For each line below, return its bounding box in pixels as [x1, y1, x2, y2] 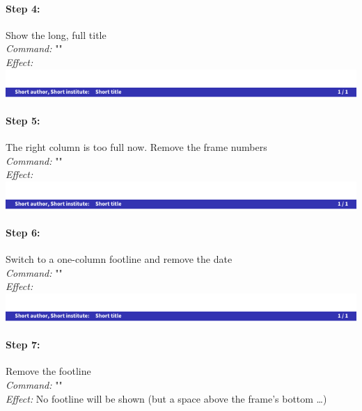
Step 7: [6, 337, 40, 352]
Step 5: [6, 113, 40, 127]
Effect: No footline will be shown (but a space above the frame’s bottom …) [6, 391, 327, 405]
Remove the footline [6, 364, 91, 378]
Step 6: [6, 225, 40, 239]
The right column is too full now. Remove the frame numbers [6, 139, 267, 154]
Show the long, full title [6, 27, 107, 42]
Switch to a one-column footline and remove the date [6, 252, 233, 266]
